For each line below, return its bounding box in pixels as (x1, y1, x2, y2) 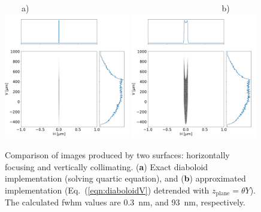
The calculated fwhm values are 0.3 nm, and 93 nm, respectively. (5, 196, 245, 208)
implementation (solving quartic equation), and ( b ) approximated (5, 172, 246, 185)
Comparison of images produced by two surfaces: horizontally (5, 148, 230, 161)
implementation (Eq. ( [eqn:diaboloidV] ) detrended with (5, 183, 210, 196)
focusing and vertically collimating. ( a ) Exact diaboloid (5, 160, 208, 173)
